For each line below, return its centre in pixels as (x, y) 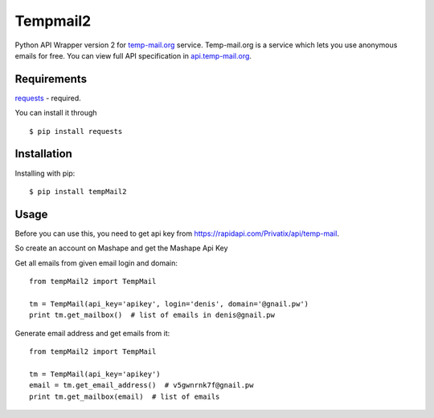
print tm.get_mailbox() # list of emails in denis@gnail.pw (152, 315)
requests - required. (48, 98)
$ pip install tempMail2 (78, 191)
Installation (43, 154)
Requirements (51, 79)
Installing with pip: (45, 173)
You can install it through (56, 113)
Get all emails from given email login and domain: (96, 263)
